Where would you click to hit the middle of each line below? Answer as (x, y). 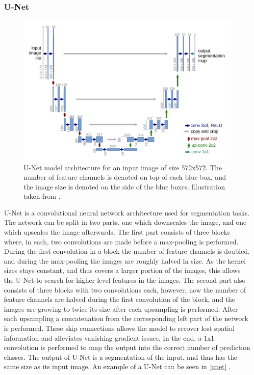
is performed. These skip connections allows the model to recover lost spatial (119, 328)
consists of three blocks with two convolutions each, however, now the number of (125, 289)
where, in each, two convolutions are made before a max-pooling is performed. (121, 241)
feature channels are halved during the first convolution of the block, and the (120, 299)
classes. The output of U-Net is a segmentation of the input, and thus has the (121, 357)
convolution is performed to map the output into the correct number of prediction (127, 347)
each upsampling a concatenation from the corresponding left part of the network (126, 318)
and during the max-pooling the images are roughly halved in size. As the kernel (125, 260)
